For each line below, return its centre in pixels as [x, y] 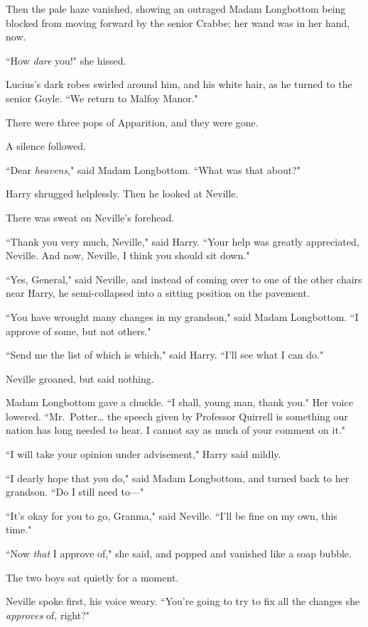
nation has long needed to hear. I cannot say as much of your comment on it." [176, 430]
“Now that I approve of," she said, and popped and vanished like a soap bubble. [179, 554]
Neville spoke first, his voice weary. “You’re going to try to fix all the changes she [183, 601]
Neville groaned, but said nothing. [80, 378]
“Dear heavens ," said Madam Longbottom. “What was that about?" [153, 169]
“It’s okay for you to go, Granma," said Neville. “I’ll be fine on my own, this [172, 515]
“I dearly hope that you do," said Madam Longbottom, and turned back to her [178, 478]
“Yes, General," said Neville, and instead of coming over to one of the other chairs [184, 279]
